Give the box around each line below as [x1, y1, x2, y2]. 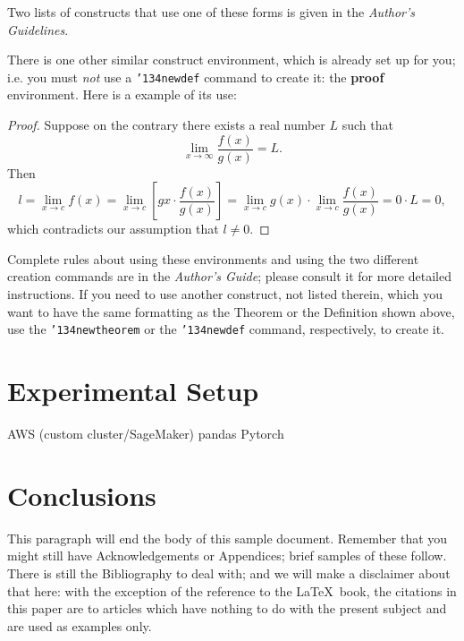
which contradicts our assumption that [7, 219, 219, 238]
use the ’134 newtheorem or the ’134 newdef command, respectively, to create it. [7, 320, 445, 338]
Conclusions [7, 476, 156, 513]
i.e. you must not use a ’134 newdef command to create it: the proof [7, 67, 384, 86]
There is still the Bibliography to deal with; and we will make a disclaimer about [7, 563, 451, 582]
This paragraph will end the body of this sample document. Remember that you [7, 528, 448, 547]
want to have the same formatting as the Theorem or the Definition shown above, [7, 302, 455, 320]
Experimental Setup [7, 372, 259, 409]
